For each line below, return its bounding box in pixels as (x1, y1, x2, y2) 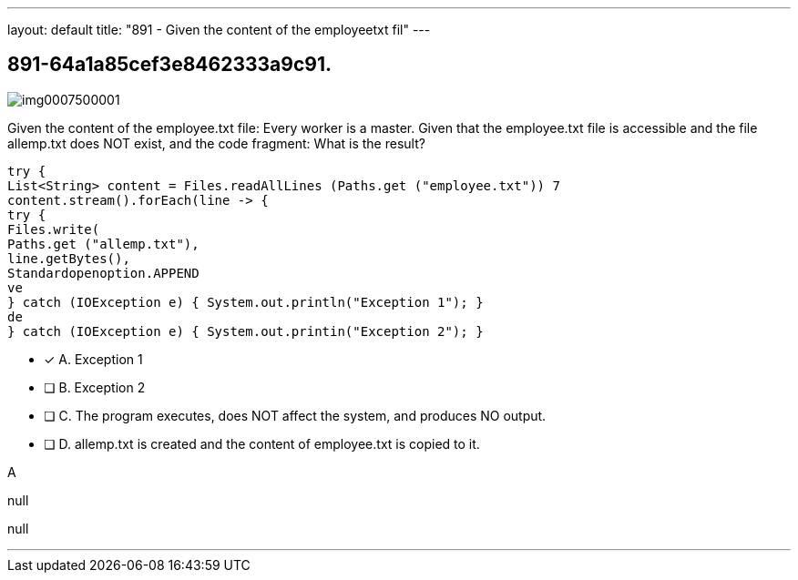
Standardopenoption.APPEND (7, 265, 199, 280)
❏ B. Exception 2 (44, 379, 146, 395)
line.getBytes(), (7, 250, 130, 266)
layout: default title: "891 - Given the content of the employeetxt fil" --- (7, 22, 431, 37)
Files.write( (7, 221, 100, 237)
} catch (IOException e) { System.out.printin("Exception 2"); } (7, 323, 484, 339)
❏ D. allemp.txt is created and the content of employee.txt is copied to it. (44, 435, 480, 452)
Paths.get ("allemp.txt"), (7, 236, 199, 251)
